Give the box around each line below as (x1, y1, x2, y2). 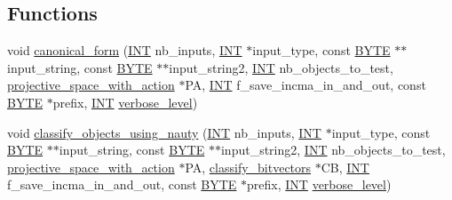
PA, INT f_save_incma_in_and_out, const (185, 76, 426, 94)
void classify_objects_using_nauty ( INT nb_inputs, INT (7, 123, 321, 141)
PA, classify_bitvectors (185, 157, 312, 176)
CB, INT (321, 157, 369, 176)
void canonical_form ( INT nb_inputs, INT (7, 41, 242, 60)
